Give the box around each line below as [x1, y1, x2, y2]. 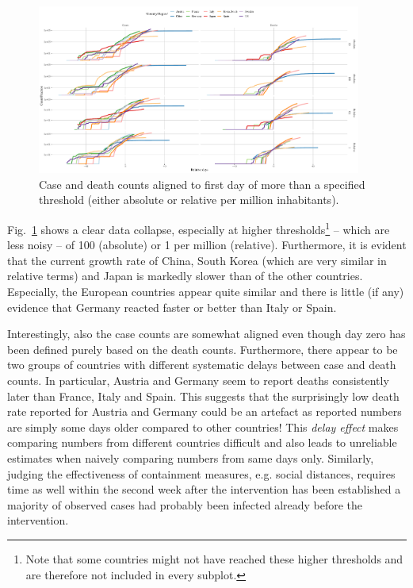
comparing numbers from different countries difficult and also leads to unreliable [7, 434, 397, 451]
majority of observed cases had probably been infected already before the [7, 496, 363, 513]
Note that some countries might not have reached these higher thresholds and [25, 550, 403, 567]
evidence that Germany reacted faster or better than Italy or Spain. [7, 298, 337, 315]
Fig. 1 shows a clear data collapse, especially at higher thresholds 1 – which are [7, 219, 390, 237]
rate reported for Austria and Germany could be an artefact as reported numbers [7, 403, 402, 420]
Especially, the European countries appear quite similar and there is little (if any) [7, 283, 404, 300]
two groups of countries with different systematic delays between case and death [7, 356, 396, 373]
